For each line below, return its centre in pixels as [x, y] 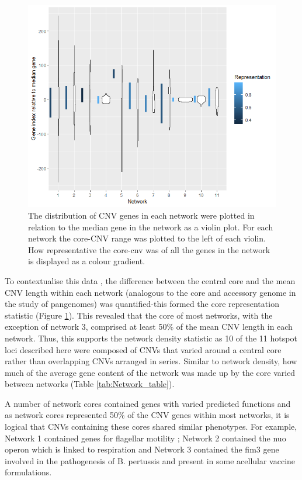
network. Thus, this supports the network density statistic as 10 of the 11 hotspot [151, 338]
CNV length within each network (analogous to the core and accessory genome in [150, 292]
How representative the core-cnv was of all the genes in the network [149, 249]
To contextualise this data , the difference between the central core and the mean [150, 280]
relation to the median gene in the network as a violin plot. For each [151, 227]
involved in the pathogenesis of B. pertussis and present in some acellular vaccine [150, 460]
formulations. [28, 472]
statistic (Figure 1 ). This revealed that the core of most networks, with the [139, 315]
